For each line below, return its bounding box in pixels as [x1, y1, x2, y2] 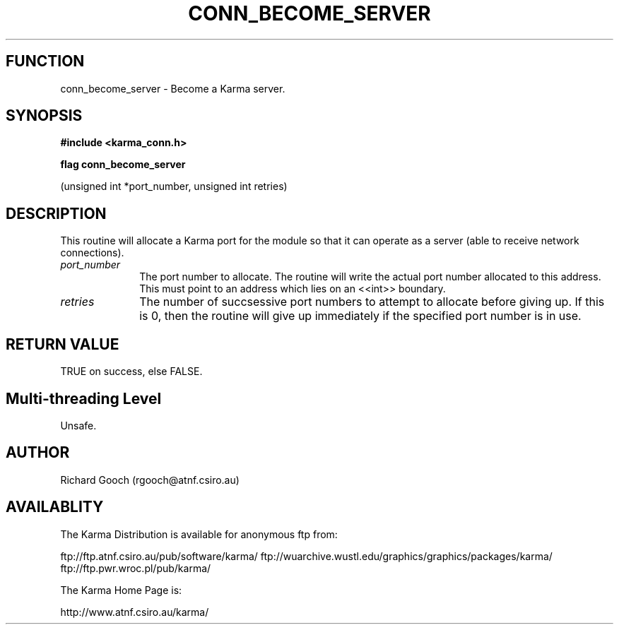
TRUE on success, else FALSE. [60, 365, 203, 378]
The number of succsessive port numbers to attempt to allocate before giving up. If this [139, 295, 605, 309]
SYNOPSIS [6, 107, 83, 125]
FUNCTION [6, 52, 85, 71]
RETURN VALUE [6, 335, 119, 353]
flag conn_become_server [60, 158, 186, 171]
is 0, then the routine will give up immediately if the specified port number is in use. [139, 309, 582, 323]
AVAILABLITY [6, 498, 104, 516]
